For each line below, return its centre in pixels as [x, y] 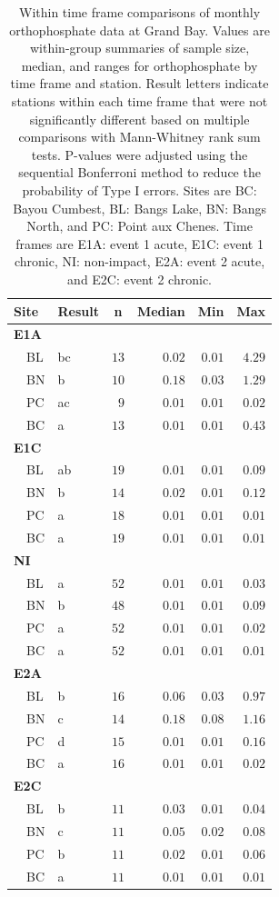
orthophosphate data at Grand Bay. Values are [139, 30]
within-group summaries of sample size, [140, 48]
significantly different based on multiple [139, 119]
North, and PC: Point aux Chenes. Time [139, 226]
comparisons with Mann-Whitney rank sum [139, 137]
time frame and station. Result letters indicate [139, 83]
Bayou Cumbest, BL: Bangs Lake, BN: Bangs [139, 208]
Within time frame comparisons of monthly [140, 12]
